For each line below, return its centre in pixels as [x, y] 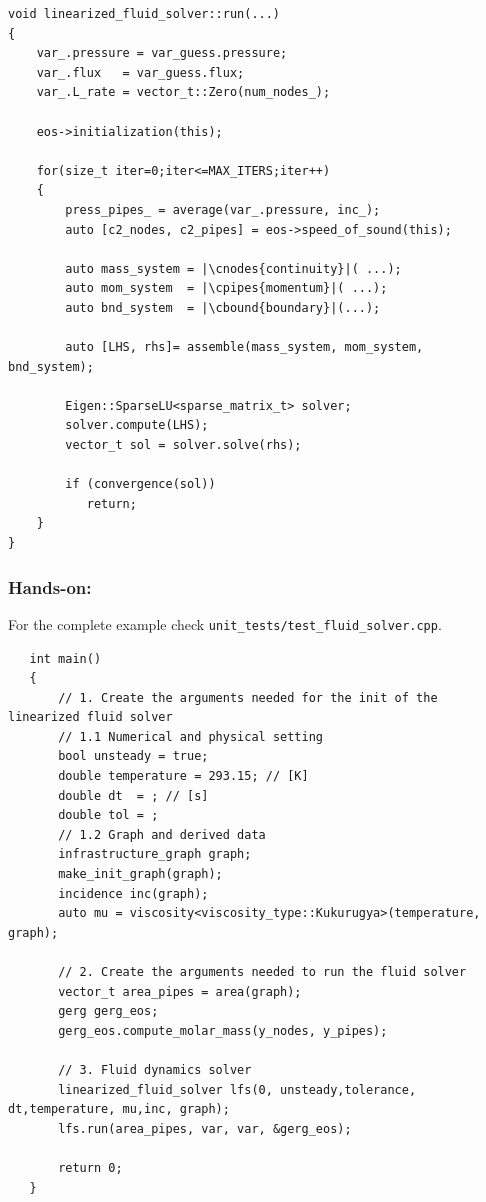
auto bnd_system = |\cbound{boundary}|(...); [223, 307]
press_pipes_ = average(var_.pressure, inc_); [223, 209]
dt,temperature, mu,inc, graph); [119, 1109]
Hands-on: [50, 586]
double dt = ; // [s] [133, 795]
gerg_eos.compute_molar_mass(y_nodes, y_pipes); [223, 1030]
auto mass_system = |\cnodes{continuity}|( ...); [233, 268]
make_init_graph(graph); [140, 874]
